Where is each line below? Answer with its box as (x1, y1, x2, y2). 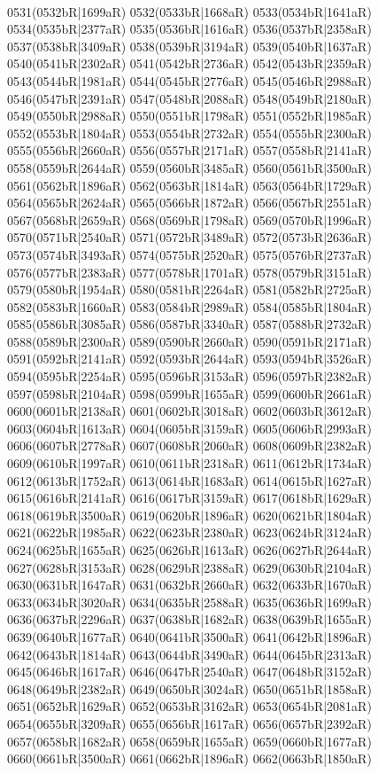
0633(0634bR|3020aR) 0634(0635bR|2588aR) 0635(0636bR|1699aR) (7, 592, 372, 611)
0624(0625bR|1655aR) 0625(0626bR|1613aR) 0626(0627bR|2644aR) (7, 541, 372, 559)
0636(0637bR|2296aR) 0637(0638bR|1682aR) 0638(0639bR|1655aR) (7, 610, 372, 629)
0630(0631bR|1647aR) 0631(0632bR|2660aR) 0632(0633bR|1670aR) (7, 575, 372, 594)
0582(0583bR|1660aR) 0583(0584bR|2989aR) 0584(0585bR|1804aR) (7, 297, 372, 316)
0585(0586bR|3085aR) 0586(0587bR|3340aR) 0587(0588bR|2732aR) (7, 315, 372, 333)
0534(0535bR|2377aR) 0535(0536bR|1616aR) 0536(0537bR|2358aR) (7, 20, 372, 38)
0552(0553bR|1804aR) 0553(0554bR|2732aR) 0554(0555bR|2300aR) (7, 123, 372, 142)
